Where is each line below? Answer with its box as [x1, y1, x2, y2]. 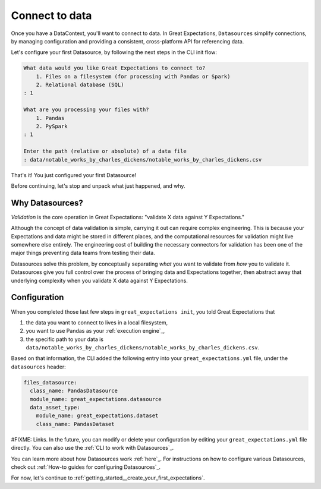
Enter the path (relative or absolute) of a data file [23, 148, 187, 154]
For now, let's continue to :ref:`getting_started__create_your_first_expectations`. [11, 474, 205, 481]
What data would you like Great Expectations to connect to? [23, 65, 206, 71]
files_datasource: [23, 379, 77, 386]
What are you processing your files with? [23, 106, 149, 113]
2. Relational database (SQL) [36, 81, 124, 89]
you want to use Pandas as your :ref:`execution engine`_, [26, 327, 165, 335]
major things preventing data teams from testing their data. [11, 250, 156, 257]
